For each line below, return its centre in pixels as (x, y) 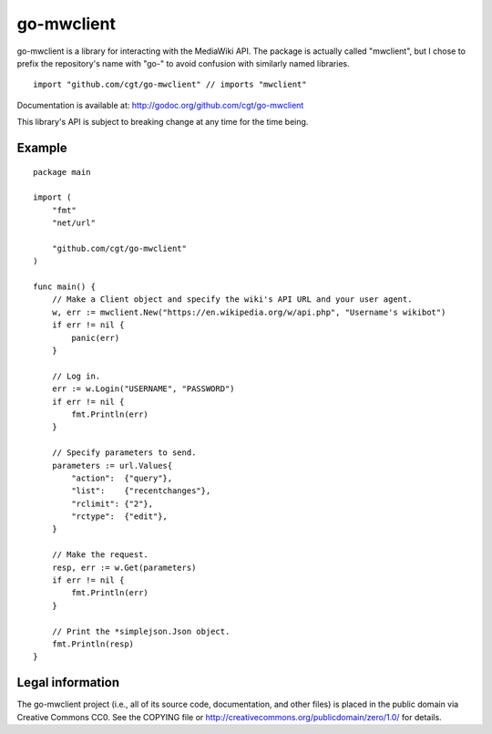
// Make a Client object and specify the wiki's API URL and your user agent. (232, 300)
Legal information (68, 682)
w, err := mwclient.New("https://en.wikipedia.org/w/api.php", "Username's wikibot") (249, 312)
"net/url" (73, 223)
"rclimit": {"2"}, (113, 503)
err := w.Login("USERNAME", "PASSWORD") (143, 389)
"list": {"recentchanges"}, (141, 491)
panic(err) (96, 338)
